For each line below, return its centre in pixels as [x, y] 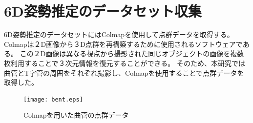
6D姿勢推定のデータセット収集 [103, 11]
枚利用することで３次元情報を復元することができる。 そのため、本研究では [125, 63]
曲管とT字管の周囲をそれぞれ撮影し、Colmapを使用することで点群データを [124, 72]
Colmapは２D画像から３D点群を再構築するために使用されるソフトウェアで [123, 44]
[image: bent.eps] [53, 99]
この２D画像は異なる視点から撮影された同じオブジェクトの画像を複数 [132, 53]
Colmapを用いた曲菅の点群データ [76, 115]
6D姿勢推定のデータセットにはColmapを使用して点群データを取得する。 [119, 34]
